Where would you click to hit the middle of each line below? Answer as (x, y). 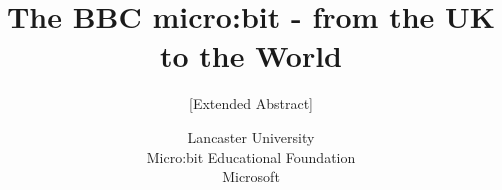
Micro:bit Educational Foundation (251, 156)
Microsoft (251, 176)
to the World (251, 55)
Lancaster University (251, 136)
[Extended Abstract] (251, 103)
